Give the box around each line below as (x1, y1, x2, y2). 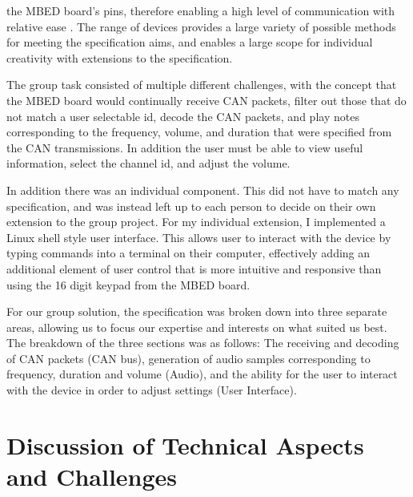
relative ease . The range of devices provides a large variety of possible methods (6, 18, 396, 34)
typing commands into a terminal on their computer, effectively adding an (6, 244, 371, 261)
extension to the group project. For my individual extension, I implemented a (6, 213, 386, 230)
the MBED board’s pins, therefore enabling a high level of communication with (6, 2, 395, 18)
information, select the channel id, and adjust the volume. (6, 155, 291, 172)
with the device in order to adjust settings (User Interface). (6, 382, 297, 398)
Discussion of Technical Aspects (6, 428, 364, 461)
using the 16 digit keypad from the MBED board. (6, 276, 251, 293)
